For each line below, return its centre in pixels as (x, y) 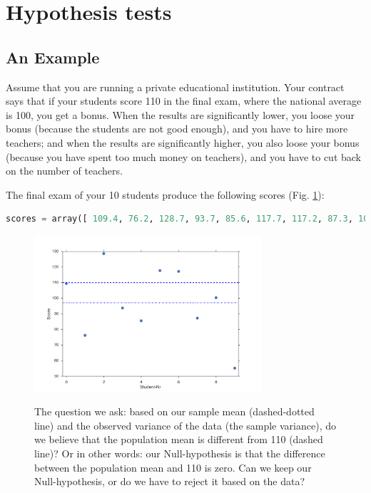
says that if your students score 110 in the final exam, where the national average (184, 101)
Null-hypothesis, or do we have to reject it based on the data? (170, 481)
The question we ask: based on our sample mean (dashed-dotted (174, 411)
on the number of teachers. (64, 171)
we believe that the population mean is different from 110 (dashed (179, 439)
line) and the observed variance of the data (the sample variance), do (185, 425)
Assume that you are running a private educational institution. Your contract (175, 87)
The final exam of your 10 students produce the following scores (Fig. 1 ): (165, 194)
